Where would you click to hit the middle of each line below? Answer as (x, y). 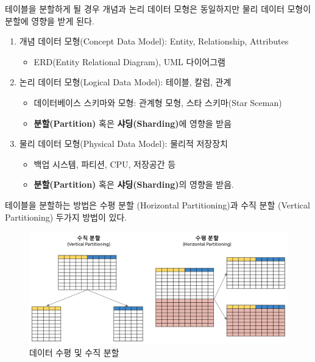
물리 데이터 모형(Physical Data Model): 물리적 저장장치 (123, 144)
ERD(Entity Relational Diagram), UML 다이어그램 (129, 61)
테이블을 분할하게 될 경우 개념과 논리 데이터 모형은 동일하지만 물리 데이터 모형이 (158, 9)
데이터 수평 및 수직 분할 (74, 352)
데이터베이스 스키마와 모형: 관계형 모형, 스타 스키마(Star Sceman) (158, 102)
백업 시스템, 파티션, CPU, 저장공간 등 (105, 164)
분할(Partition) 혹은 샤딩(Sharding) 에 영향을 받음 (133, 123)
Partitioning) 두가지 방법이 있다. (66, 217)
